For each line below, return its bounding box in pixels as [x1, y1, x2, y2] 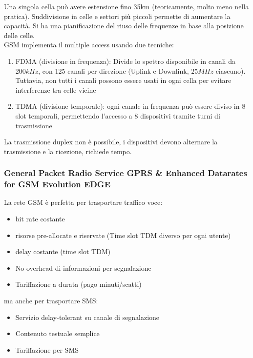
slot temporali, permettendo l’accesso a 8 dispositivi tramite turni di [15, 110, 220, 120]
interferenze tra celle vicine [15, 84, 96, 95]
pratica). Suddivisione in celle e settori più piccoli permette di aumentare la [4, 11, 231, 21]
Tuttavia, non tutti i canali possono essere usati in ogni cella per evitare [15, 75, 232, 85]
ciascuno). [215, 65, 246, 76]
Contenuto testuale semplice [15, 328, 100, 338]
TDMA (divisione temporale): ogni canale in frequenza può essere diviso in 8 [15, 101, 246, 111]
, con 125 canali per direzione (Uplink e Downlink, [38, 65, 189, 76]
